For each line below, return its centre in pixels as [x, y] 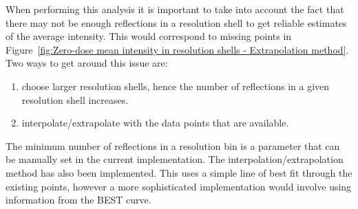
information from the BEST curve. [78, 200]
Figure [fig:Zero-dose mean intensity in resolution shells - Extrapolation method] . [177, 49]
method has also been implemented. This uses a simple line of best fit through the [179, 172]
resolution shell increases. [75, 99]
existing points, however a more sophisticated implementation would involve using [179, 186]
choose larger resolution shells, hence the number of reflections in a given [176, 86]
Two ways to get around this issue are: [87, 63]
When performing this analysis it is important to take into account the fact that [175, 9]
